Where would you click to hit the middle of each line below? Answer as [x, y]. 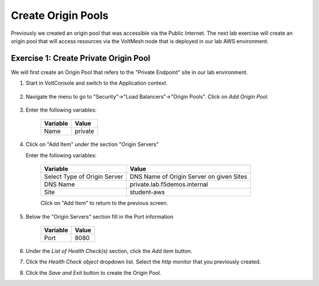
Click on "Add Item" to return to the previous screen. [104, 203]
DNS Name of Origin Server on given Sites [188, 177]
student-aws [147, 192]
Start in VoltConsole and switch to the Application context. [97, 83]
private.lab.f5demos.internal [169, 184]
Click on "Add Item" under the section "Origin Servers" [92, 144]
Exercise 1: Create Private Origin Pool [81, 58]
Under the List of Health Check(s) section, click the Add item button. [109, 251]
